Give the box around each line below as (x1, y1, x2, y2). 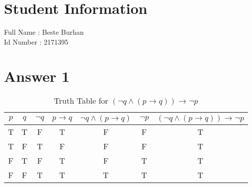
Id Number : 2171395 (4, 36, 69, 47)
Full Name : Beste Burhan (4, 27, 84, 37)
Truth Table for (54, 95, 108, 107)
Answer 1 (4, 65, 70, 86)
